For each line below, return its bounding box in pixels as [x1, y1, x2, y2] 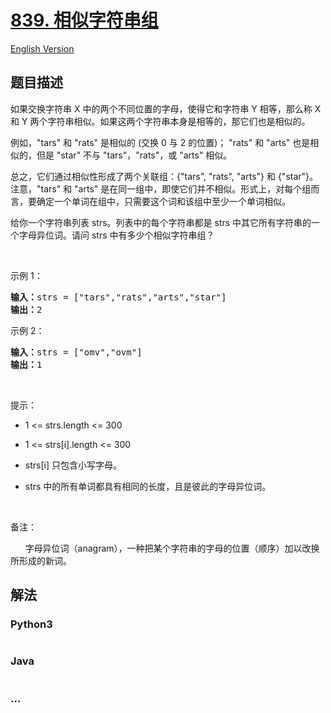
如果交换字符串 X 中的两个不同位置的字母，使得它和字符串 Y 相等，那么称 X [10, 102, 322, 115]
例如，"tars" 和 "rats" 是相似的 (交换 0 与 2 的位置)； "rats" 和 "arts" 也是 [10, 136, 311, 148]
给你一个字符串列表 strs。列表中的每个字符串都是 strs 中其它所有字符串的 [10, 216, 312, 228]
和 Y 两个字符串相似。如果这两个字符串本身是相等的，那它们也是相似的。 [10, 115, 311, 127]
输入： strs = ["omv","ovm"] [10, 346, 143, 358]
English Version [10, 42, 75, 55]
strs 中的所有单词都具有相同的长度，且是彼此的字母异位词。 [24, 480, 272, 492]
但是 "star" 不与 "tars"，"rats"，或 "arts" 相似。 [36, 149, 233, 161]
